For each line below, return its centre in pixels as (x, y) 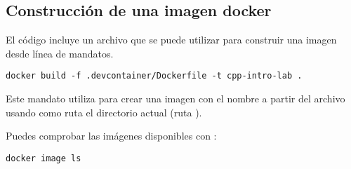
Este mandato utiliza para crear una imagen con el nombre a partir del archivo (175, 99)
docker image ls (44, 158)
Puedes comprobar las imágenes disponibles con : (111, 136)
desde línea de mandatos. (60, 53)
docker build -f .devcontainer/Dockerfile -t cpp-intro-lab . (154, 76)
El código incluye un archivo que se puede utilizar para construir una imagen (171, 40)
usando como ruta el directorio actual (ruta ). (104, 112)
